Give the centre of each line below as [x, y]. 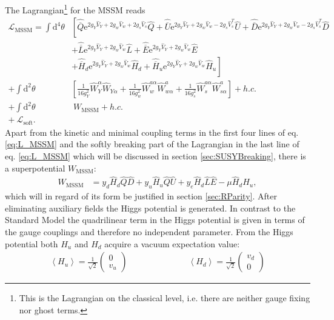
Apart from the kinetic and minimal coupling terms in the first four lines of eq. [152, 132]
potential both [32, 243]
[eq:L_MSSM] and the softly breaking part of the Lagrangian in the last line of [152, 144]
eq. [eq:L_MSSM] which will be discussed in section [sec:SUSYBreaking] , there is [155, 156]
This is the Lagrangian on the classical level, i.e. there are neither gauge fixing [165, 298]
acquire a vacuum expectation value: [172, 243]
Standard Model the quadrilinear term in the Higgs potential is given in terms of [155, 220]
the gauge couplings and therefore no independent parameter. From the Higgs [149, 232]
